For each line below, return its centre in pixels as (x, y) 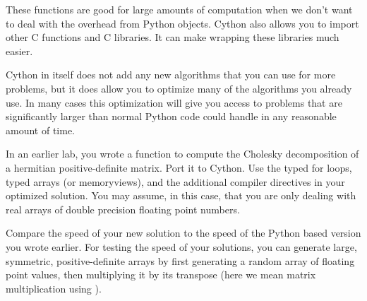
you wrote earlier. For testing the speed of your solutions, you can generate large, (181, 246)
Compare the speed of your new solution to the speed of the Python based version (183, 233)
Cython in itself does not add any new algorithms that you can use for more (171, 75)
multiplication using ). (54, 288)
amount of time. (40, 130)
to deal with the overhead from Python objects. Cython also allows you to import (182, 23)
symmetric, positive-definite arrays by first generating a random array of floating (180, 260)
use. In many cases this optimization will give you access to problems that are (174, 102)
